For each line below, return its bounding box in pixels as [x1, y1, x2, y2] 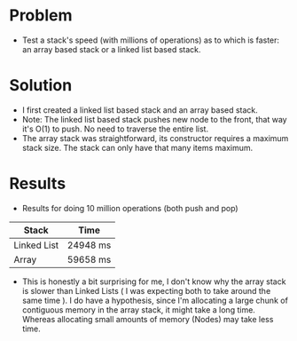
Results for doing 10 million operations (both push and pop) [21, 202, 238, 213]
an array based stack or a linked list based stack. [21, 44, 201, 54]
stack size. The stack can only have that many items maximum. [21, 142, 254, 153]
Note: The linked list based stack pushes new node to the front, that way [21, 114, 287, 124]
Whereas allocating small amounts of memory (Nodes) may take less [21, 313, 274, 324]
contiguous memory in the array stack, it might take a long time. [21, 304, 255, 315]
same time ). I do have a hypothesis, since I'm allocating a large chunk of [21, 295, 288, 305]
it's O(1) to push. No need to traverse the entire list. [21, 123, 209, 134]
